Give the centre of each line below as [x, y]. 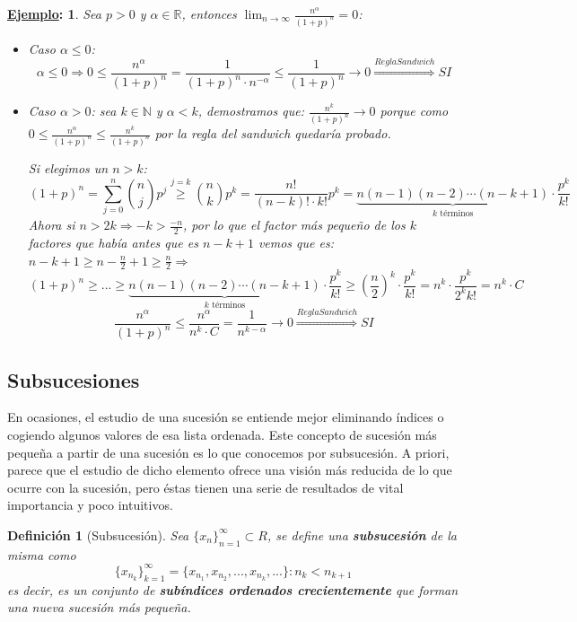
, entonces [209, 13]
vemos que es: [296, 243]
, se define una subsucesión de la [362, 534]
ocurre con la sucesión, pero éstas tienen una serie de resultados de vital [205, 487]
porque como [414, 111]
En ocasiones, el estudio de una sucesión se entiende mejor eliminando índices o [226, 417]
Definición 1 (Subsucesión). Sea [98, 534]
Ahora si [52, 225]
